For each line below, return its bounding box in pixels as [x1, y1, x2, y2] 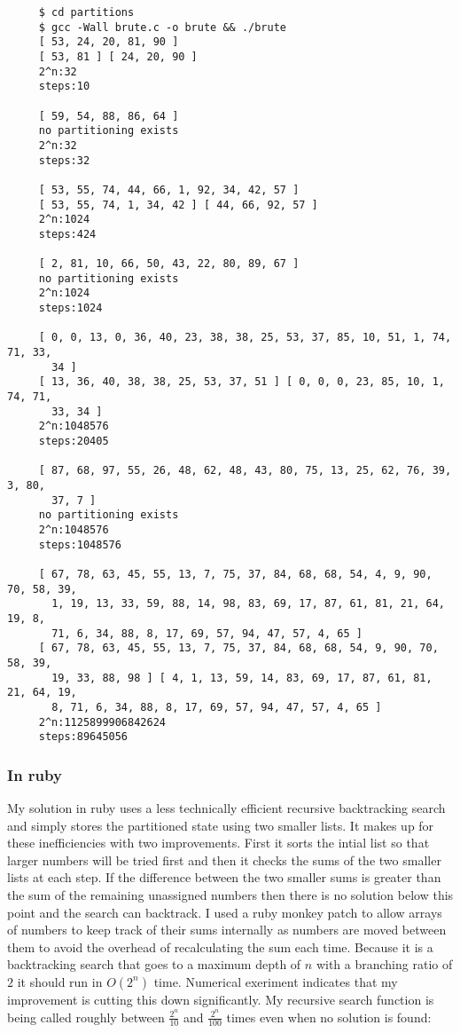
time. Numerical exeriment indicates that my [153, 972, 398, 990]
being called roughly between [7, 1007, 165, 1026]
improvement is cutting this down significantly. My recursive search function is [7, 990, 434, 1008]
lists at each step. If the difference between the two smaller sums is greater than [7, 868, 441, 887]
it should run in [17, 972, 103, 990]
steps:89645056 [38, 730, 129, 744]
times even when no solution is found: [226, 1007, 432, 1026]
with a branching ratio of [316, 955, 453, 974]
